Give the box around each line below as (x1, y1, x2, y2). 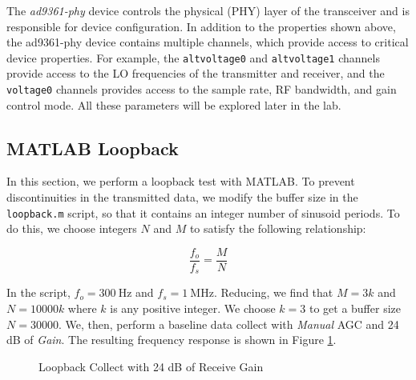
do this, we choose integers (6, 220, 137, 237)
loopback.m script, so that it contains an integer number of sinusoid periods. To (6, 204, 400, 221)
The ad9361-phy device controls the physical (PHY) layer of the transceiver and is (6, 2, 410, 18)
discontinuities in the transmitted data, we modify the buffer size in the (6, 189, 358, 206)
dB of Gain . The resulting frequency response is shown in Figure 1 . (6, 331, 337, 348)
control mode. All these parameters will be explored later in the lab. (6, 96, 341, 113)
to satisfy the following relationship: (189, 220, 366, 237)
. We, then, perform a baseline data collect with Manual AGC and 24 (58, 315, 399, 332)
